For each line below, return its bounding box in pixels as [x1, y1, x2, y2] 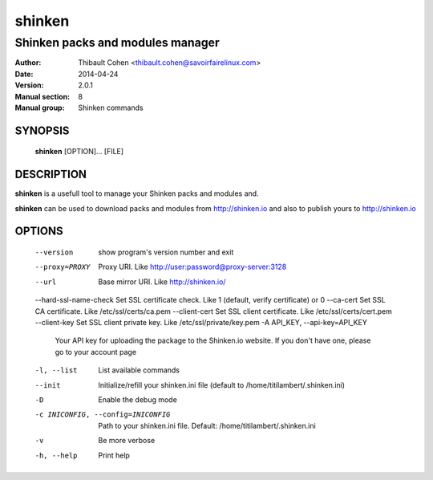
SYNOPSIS [14, 124, 70, 137]
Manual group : [14, 103, 65, 112]
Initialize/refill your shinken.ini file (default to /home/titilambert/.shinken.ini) [98, 380, 345, 389]
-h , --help [34, 450, 78, 460]
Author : [14, 58, 42, 67]
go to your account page [55, 347, 136, 356]
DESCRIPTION [14, 168, 87, 181]
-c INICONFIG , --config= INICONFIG [34, 410, 171, 419]
